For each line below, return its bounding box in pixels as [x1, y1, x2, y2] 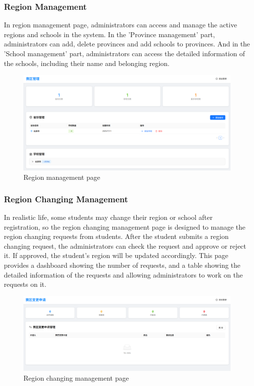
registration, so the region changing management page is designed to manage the [4, 221, 246, 232]
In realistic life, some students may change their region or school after [4, 212, 213, 222]
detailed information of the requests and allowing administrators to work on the [4, 269, 243, 279]
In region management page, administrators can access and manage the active [4, 20, 237, 30]
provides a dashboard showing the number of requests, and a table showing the [4, 260, 241, 270]
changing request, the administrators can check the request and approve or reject [4, 240, 247, 251]
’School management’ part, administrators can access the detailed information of [4, 48, 245, 58]
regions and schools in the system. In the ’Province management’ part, [4, 29, 215, 39]
